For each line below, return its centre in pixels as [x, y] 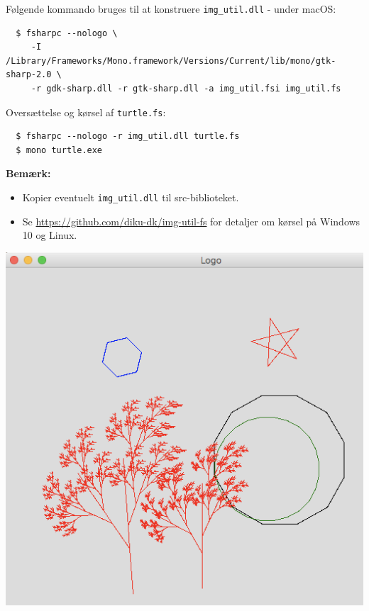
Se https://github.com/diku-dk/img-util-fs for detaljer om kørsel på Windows [191, 221]
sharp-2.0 [29, 75]
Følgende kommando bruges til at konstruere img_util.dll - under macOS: [171, 9]
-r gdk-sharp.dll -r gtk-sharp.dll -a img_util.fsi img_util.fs [186, 89]
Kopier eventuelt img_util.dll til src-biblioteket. [131, 197]
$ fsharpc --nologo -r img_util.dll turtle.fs [128, 136]
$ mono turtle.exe [59, 150]
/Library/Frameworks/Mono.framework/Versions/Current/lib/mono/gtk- [171, 61]
